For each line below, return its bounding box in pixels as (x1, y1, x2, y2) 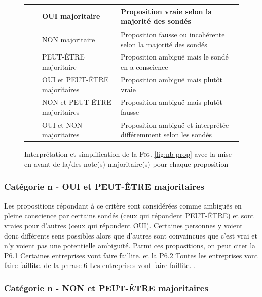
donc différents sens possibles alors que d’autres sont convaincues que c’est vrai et (4, 230, 257, 241)
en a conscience (120, 61, 168, 72)
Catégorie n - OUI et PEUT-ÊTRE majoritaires (4, 180, 205, 193)
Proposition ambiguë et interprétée (120, 119, 229, 130)
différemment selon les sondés (120, 129, 212, 140)
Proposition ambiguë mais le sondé (120, 51, 229, 62)
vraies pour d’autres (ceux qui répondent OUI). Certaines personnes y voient (4, 220, 243, 230)
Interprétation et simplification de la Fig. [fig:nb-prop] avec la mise (24, 148, 232, 159)
